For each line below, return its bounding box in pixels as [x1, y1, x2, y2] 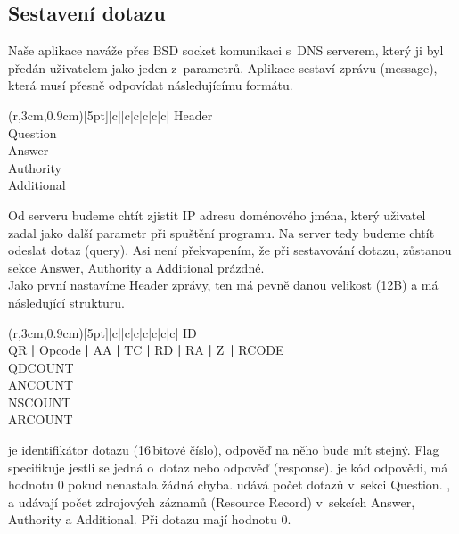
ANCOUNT [8, 375, 74, 394]
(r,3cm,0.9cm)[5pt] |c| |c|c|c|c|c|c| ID [8, 323, 197, 341]
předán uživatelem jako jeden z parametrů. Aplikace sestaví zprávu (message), [8, 58, 438, 77]
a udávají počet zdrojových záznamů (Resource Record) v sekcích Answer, [8, 492, 415, 511]
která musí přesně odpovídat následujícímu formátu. [8, 76, 293, 94]
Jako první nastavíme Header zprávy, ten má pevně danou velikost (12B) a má [8, 275, 439, 294]
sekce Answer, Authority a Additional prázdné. [8, 258, 265, 276]
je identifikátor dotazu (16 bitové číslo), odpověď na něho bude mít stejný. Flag [8, 440, 439, 459]
